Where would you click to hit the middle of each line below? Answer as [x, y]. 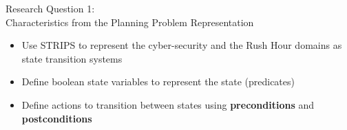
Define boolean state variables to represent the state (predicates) [158, 82]
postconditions [57, 118]
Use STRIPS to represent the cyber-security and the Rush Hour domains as [182, 45]
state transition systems [72, 58]
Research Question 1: [50, 8]
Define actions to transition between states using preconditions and [168, 104]
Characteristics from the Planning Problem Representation [130, 22]
